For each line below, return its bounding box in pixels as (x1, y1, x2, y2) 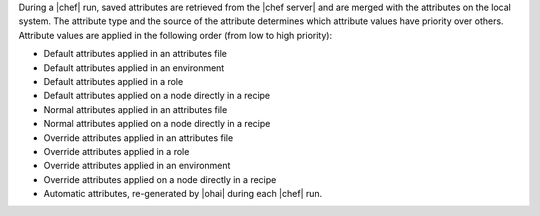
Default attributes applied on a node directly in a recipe (43, 90, 271, 102)
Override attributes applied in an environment (43, 160, 231, 172)
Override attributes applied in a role (43, 145, 190, 157)
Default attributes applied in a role (43, 75, 184, 87)
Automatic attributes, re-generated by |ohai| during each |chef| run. (43, 188, 323, 200)
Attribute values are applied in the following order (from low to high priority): (18, 29, 333, 41)
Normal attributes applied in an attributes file (43, 103, 228, 115)
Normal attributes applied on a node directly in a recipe (43, 118, 271, 130)
